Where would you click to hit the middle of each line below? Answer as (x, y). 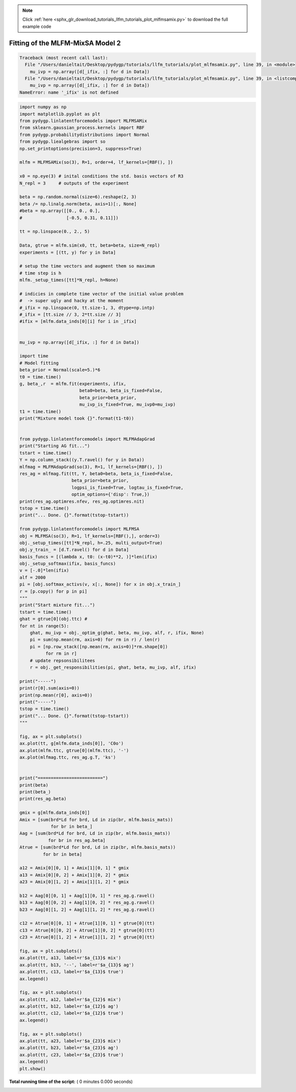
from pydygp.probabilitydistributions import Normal (85, 134)
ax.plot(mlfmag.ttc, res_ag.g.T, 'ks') (68, 757)
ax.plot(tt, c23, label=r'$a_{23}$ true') (72, 1055)
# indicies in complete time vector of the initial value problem (101, 294)
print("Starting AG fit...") (55, 446)
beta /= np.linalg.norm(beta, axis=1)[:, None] (78, 204)
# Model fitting (39, 363)
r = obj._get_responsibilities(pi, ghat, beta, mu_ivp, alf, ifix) (113, 667)
